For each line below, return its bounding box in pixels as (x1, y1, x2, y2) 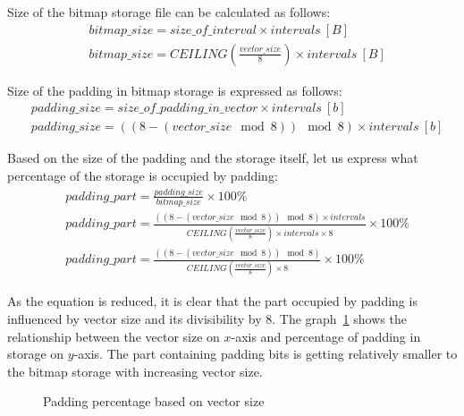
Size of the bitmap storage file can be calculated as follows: (7, 3, 331, 21)
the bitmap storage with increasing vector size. (7, 361, 263, 380)
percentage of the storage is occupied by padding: (7, 166, 278, 184)
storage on (7, 344, 64, 363)
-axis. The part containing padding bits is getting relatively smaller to (73, 344, 458, 363)
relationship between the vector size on (7, 327, 220, 345)
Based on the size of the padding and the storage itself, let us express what (7, 149, 418, 167)
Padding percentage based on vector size (43, 392, 265, 411)
